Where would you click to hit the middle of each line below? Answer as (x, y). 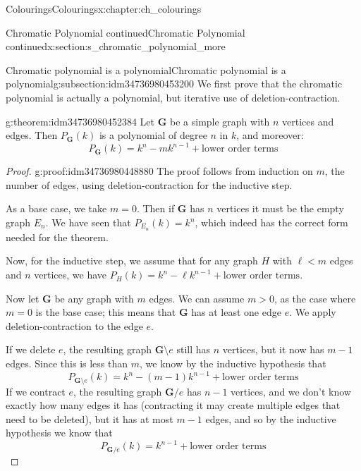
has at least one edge (236, 312)
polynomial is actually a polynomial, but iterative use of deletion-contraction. (173, 97)
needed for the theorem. (57, 237)
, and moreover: (270, 135)
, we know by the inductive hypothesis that (233, 363)
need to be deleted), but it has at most (90, 418)
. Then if (155, 208)
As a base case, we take (56, 208)
